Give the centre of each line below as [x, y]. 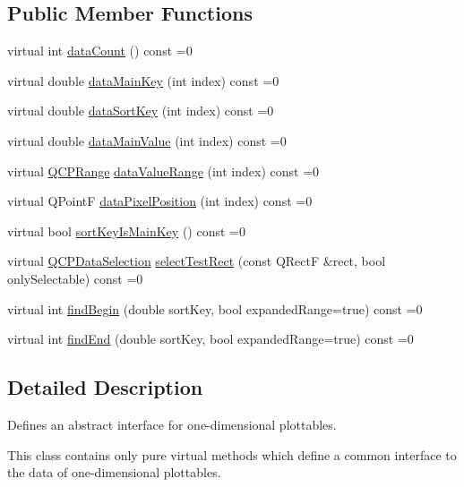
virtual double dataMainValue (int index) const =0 [147, 140]
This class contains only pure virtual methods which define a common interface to [232, 454]
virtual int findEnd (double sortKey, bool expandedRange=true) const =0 [211, 339]
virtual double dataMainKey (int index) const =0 [143, 80]
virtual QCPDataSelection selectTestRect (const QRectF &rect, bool [197, 261]
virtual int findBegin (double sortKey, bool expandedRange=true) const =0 [215, 308]
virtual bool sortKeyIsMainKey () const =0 [126, 231]
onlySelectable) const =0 [75, 278]
